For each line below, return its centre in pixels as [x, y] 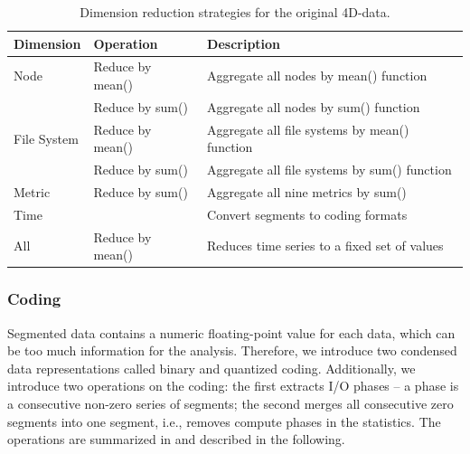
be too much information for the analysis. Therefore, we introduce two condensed [232, 350]
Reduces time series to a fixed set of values [325, 246]
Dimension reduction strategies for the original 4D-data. [235, 12]
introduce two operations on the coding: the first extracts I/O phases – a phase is [233, 386]
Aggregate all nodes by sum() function [314, 106]
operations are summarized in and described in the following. [176, 439]
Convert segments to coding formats [307, 214]
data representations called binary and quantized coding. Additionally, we [211, 368]
